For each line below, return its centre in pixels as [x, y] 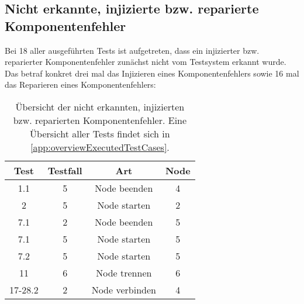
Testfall [65, 170]
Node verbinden [124, 289]
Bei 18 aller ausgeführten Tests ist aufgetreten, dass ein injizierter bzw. [132, 50]
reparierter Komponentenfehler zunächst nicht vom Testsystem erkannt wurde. [146, 62]
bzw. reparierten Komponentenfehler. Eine [100, 120]
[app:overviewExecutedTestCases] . [100, 147]
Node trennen [124, 272]
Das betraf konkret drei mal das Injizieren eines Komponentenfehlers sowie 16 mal [152, 73]
